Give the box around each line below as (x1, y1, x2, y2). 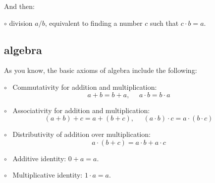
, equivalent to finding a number (45, 17, 143, 28)
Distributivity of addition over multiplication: (12, 129, 151, 139)
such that (150, 17, 179, 28)
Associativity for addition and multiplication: (12, 105, 150, 115)
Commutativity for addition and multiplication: (12, 81, 157, 92)
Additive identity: (12, 153, 66, 163)
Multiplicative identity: (12, 170, 83, 180)
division (9, 17, 33, 28)
